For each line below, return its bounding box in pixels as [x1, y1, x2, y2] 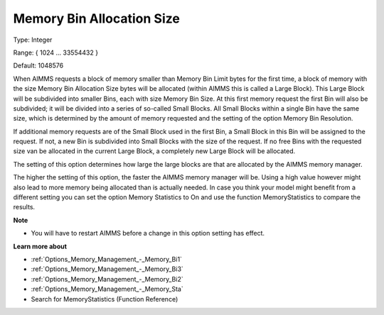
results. [13, 203, 36, 211]
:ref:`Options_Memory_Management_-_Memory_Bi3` [31, 265, 184, 273]
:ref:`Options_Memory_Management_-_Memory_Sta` [31, 284, 184, 294]
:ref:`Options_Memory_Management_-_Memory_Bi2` [31, 275, 184, 283]
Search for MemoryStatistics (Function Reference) [31, 294, 178, 303]
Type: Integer [13, 35, 53, 44]
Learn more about [13, 242, 68, 250]
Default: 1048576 [13, 61, 64, 70]
